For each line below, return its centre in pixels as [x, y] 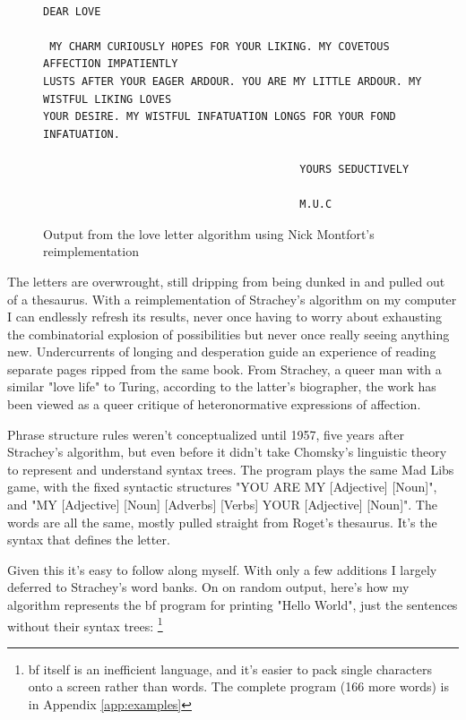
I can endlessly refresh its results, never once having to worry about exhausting [224, 317]
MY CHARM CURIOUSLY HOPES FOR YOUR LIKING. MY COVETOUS [220, 46]
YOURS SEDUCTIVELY [354, 169]
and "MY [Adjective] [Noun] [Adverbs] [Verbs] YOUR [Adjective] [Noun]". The [222, 505]
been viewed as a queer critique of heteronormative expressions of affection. [214, 404]
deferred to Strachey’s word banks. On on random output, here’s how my [208, 587]
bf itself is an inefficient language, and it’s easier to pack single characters [230, 669]
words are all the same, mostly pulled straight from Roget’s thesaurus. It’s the [222, 522]
